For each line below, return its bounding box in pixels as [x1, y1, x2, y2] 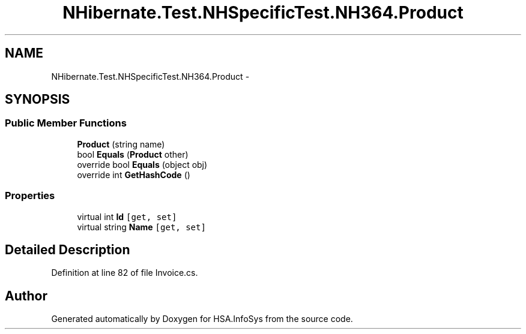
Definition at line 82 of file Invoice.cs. [51, 267, 198, 278]
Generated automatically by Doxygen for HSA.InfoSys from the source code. [51, 314, 353, 324]
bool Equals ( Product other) [77, 149, 189, 160]
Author [5, 288, 47, 303]
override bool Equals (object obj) [77, 159, 208, 170]
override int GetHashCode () [77, 169, 190, 180]
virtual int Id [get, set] [77, 211, 177, 222]
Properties [5, 189, 55, 202]
